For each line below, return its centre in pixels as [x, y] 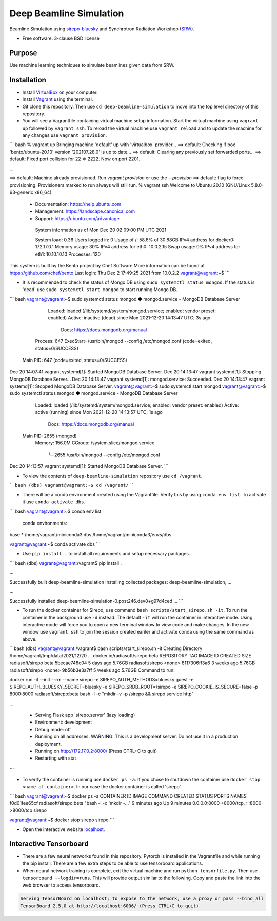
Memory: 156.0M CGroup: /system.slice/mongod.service [95, 443]
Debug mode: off [53, 729]
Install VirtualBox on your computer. [60, 92]
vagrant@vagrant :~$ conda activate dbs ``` [55, 544]
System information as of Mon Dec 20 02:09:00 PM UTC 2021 [101, 230]
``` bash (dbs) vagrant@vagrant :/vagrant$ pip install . [66, 563]
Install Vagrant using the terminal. [58, 99]
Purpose [23, 53]
